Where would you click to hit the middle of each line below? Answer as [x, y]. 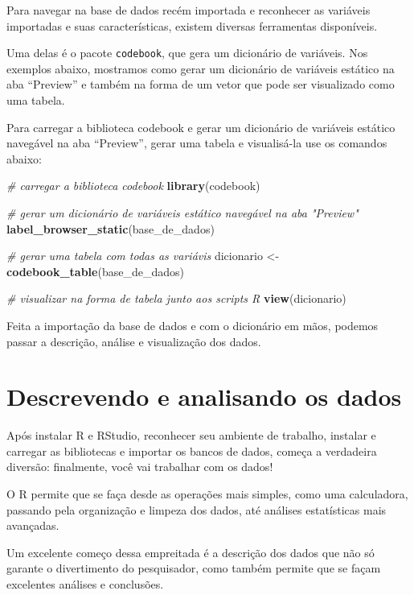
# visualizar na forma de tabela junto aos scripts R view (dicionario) [176, 298]
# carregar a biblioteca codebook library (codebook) [133, 186]
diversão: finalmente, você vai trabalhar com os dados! [140, 467]
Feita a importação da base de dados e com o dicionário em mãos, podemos [193, 325]
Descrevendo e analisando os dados [204, 397]
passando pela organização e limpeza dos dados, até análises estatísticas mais [197, 509]
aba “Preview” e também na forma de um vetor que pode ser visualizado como [201, 84]
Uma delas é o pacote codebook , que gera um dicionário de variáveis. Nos [187, 53]
